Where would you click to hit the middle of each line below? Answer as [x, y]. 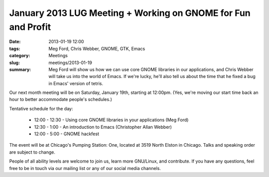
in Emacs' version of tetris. [76, 83]
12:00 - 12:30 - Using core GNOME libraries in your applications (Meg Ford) [111, 120]
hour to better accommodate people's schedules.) [61, 99]
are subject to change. [32, 152]
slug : [14, 63]
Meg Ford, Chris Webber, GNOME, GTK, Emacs [97, 48]
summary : [20, 69]
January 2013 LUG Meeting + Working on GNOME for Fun [130, 13]
